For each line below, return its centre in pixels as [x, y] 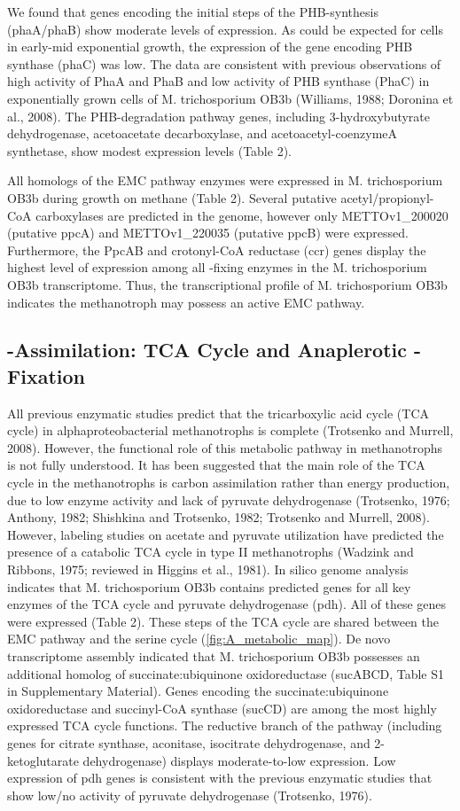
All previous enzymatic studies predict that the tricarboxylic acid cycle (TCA [218, 413]
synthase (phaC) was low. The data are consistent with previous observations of [224, 63]
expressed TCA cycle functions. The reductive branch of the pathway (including [225, 725]
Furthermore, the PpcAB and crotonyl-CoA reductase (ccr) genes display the [217, 250]
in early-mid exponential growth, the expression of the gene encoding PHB [210, 47]
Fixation [46, 375]
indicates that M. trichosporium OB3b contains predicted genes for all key [209, 586]
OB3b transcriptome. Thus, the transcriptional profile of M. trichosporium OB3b [227, 284]
